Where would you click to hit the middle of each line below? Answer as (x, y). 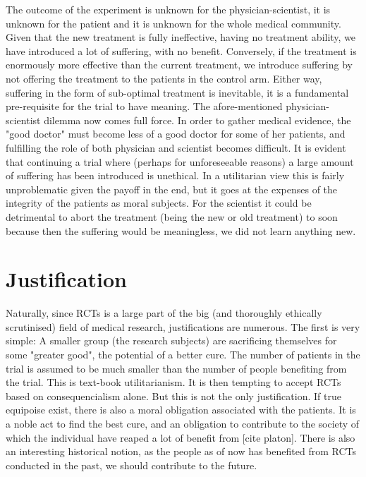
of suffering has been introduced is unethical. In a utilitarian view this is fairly (175, 175)
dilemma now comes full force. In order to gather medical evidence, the (197, 120)
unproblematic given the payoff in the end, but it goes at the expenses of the (172, 189)
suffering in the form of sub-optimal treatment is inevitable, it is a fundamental (177, 92)
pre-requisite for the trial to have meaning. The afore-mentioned (144, 106)
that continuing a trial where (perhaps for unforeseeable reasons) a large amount (180, 161)
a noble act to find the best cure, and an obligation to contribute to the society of (183, 423)
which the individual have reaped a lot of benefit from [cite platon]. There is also (181, 437)
